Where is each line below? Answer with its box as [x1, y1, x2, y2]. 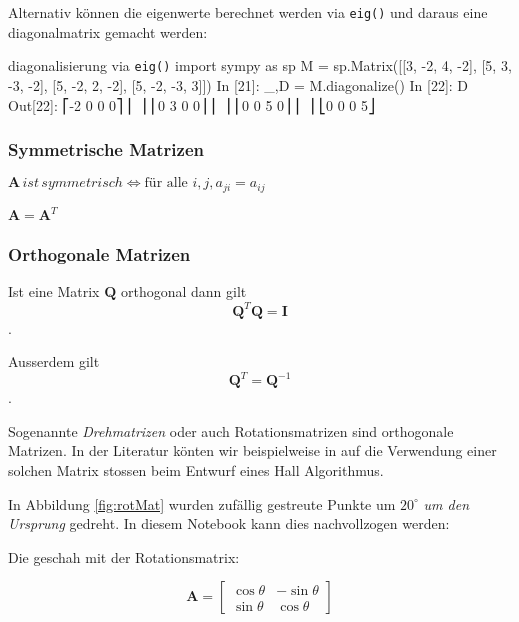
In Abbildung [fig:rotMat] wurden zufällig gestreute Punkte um [8, 493, 396, 514]
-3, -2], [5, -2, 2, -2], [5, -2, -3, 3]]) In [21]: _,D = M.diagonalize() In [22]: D [8, 74, 469, 95]
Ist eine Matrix [8, 281, 100, 302]
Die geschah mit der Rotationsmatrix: [8, 546, 240, 567]
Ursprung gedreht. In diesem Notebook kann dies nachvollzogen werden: [8, 513, 450, 534]
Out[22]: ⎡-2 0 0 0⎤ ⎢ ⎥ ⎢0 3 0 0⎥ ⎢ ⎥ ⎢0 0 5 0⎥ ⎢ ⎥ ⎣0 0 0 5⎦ [8, 94, 376, 115]
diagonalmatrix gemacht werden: [8, 21, 208, 42]
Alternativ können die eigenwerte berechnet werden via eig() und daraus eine [8, 2, 488, 22]
